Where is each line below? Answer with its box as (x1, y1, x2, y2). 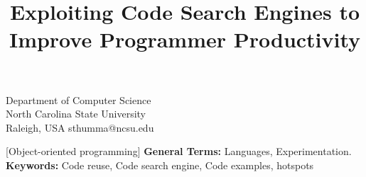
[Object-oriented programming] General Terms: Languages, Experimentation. (6, 144, 352, 159)
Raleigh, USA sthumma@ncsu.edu (6, 120, 154, 135)
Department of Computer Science (6, 92, 151, 107)
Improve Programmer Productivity (9, 25, 361, 54)
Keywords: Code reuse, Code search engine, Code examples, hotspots (6, 157, 314, 172)
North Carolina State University (6, 106, 146, 121)
